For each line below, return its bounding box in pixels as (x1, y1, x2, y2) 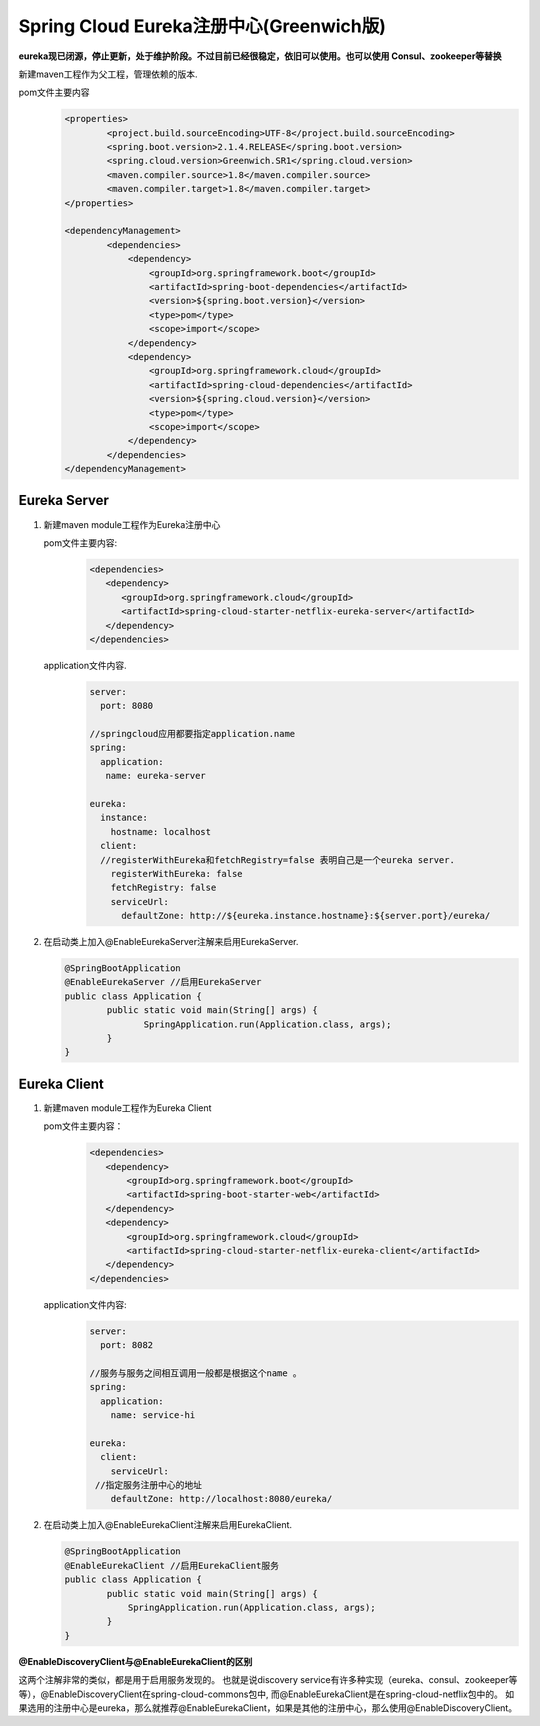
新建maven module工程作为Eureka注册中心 (43, 518, 221, 530)
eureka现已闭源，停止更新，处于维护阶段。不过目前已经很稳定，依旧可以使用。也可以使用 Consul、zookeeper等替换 (18, 50, 502, 62)
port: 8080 (100, 700, 154, 712)
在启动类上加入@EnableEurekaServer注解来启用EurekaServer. (43, 936, 299, 948)
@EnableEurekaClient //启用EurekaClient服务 (64, 1560, 280, 1571)
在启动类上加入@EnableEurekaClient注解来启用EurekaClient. (43, 1519, 293, 1531)
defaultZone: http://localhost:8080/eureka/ (110, 1493, 333, 1505)
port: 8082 (100, 1340, 154, 1351)
